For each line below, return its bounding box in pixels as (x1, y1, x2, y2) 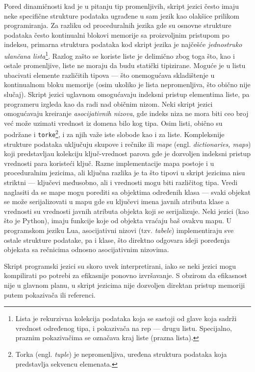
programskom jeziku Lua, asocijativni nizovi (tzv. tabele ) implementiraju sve (4, 225, 234, 235)
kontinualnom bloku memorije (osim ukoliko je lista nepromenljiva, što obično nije (4, 79, 251, 90)
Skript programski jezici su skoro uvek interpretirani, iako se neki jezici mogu (4, 260, 236, 271)
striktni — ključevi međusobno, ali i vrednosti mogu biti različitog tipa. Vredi (4, 177, 238, 187)
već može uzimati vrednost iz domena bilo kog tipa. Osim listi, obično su (4, 117, 223, 128)
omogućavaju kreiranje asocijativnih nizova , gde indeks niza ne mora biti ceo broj (4, 108, 249, 118)
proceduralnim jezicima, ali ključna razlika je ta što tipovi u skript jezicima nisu (4, 167, 245, 178)
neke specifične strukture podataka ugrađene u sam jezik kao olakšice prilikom (4, 10, 239, 21)
